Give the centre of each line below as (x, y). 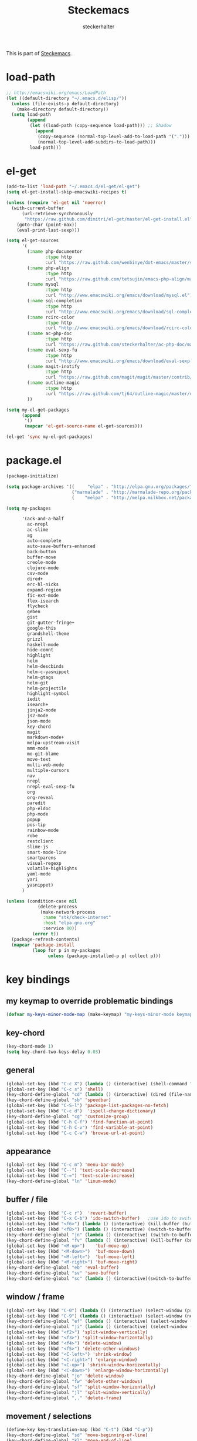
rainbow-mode (43, 830)
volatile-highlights (52, 869)
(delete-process (57, 907)
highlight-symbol (48, 694)
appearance (28, 1151)
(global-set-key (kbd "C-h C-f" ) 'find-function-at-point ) (80, 1122)
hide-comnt (40, 650)
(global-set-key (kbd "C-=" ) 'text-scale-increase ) (70, 1176)
